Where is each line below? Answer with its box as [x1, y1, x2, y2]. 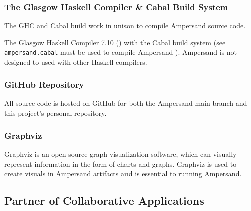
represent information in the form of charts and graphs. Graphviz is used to [4, 158, 237, 169]
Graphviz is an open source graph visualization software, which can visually [4, 149, 237, 159]
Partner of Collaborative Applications [4, 193, 204, 208]
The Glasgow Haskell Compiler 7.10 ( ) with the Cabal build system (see [4, 37, 226, 47]
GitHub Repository [4, 78, 84, 90]
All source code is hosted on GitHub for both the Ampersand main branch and [4, 97, 247, 108]
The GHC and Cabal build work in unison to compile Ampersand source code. [4, 20, 246, 31]
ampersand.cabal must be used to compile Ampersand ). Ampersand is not [4, 47, 237, 57]
